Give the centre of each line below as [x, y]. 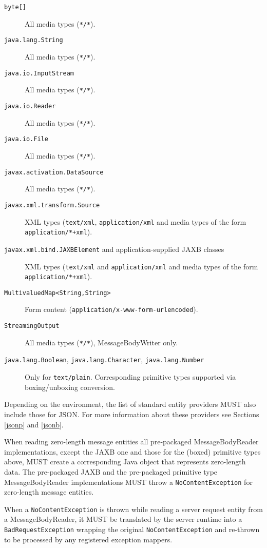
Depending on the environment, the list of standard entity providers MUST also [130, 404]
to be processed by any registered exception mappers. [88, 539]
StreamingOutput [32, 326]
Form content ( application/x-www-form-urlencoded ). [111, 309]
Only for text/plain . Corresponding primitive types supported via [130, 377]
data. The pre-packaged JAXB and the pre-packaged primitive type [111, 471]
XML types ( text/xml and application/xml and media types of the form [141, 266]
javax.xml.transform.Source [52, 205]
